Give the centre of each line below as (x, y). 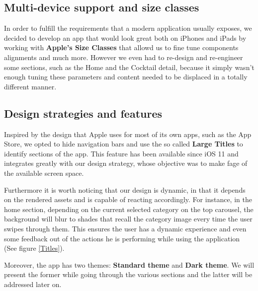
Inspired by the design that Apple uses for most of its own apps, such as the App (128, 134)
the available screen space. (44, 173)
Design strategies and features (83, 113)
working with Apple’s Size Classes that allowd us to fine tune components (121, 47)
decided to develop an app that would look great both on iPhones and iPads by (125, 37)
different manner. (30, 86)
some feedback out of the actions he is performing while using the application (122, 238)
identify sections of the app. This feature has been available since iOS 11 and (121, 153)
